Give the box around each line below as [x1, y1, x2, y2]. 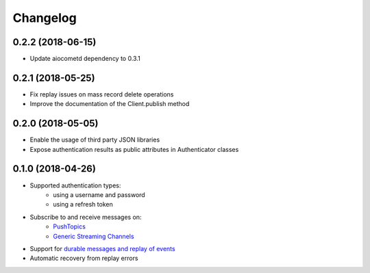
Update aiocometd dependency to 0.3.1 [29, 55, 140, 63]
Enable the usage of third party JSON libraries [29, 135, 160, 144]
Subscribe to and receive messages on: [29, 213, 142, 221]
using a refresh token [53, 200, 113, 209]
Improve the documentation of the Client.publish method [29, 100, 190, 108]
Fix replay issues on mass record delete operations [29, 90, 174, 99]
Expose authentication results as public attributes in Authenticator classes [29, 145, 239, 153]
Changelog [12, 10, 77, 25]
